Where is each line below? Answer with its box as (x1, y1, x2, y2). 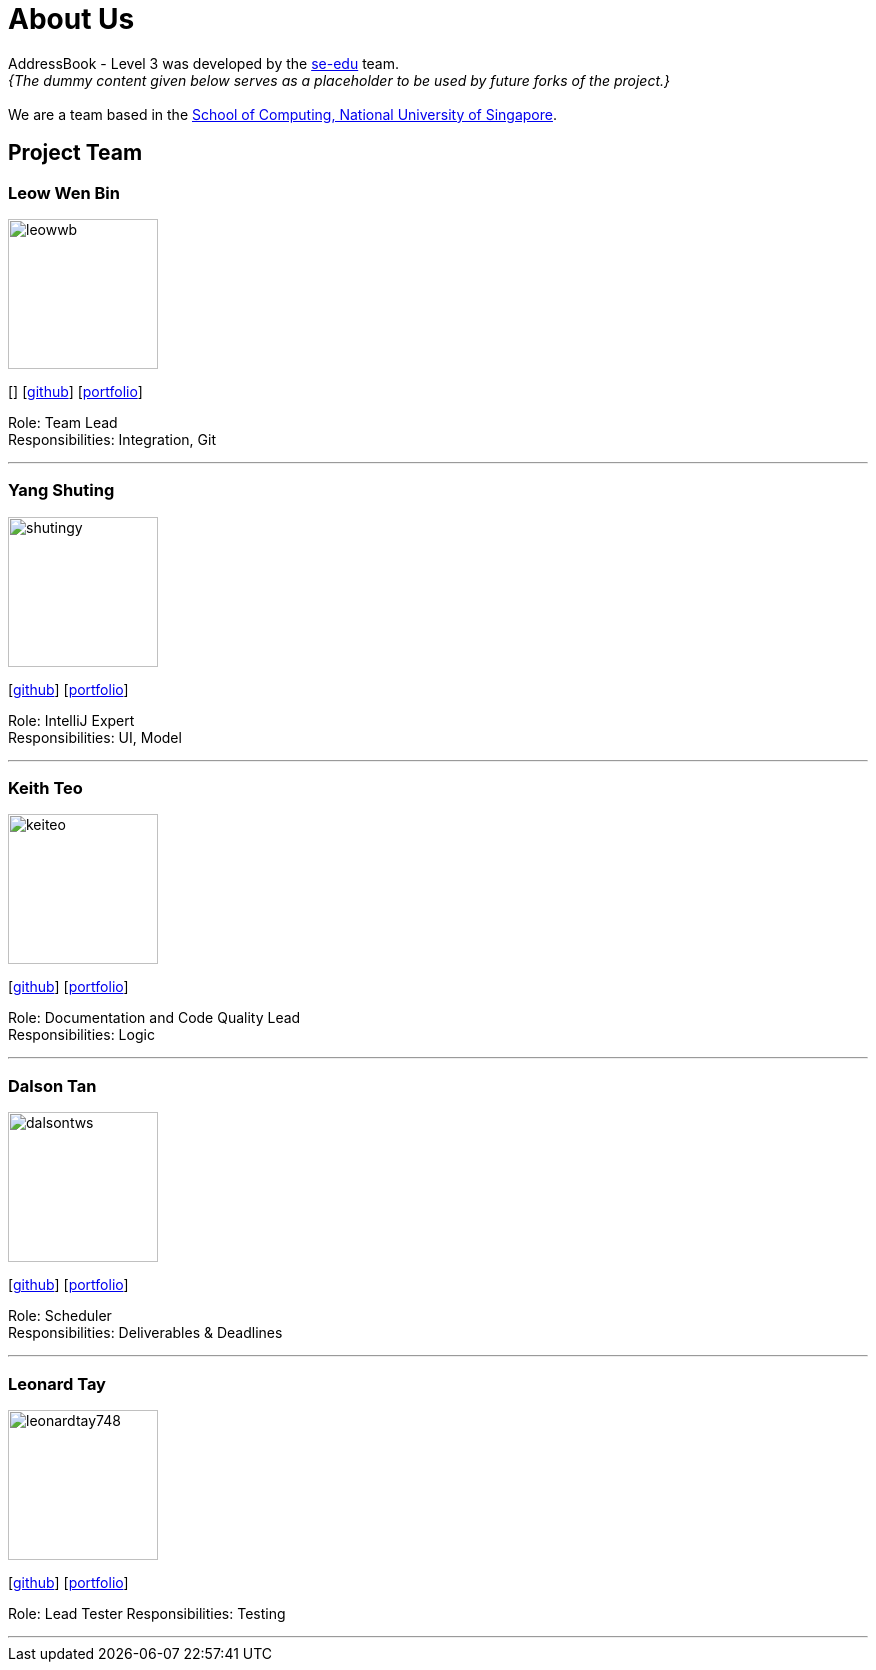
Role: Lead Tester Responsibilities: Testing (8, 1604, 286, 1622)
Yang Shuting (8, 480, 115, 501)
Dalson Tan (8, 1075, 97, 1096)
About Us (8, 2, 135, 36)
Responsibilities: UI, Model (8, 728, 182, 746)
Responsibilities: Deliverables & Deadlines (8, 1324, 283, 1342)
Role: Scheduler (8, 1307, 112, 1325)
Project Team (8, 140, 143, 166)
